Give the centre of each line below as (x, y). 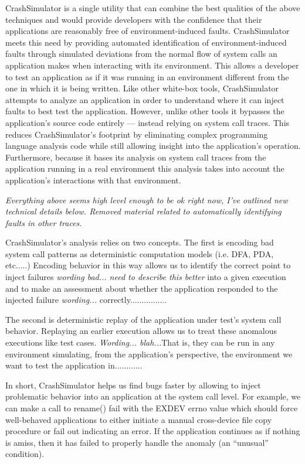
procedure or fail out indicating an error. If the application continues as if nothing (153, 431)
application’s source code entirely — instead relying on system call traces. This (148, 122)
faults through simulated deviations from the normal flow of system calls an (141, 54)
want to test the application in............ (74, 365)
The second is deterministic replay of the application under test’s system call (143, 319)
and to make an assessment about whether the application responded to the (142, 288)
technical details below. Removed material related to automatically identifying (143, 211)
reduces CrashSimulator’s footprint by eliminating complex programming (137, 134)
